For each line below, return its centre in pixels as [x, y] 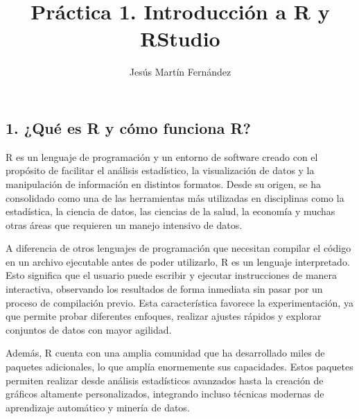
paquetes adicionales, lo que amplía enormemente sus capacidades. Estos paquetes [179, 367]
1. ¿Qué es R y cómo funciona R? [128, 127]
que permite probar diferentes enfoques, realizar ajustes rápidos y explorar [164, 316]
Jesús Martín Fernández [180, 72]
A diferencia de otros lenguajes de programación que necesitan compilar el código [178, 248]
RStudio [180, 39]
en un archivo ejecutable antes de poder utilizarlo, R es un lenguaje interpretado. [178, 261]
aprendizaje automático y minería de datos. [98, 407]
